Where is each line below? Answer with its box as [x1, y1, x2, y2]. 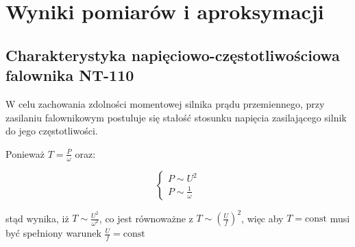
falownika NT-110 [5, 64, 134, 86]
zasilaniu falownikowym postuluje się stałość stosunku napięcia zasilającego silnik [5, 110, 347, 124]
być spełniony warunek [5, 226, 101, 240]
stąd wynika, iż [5, 211, 69, 225]
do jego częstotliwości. [5, 123, 98, 138]
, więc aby [241, 211, 284, 225]
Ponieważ [5, 146, 45, 161]
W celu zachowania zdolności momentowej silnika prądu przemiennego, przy [5, 96, 325, 110]
